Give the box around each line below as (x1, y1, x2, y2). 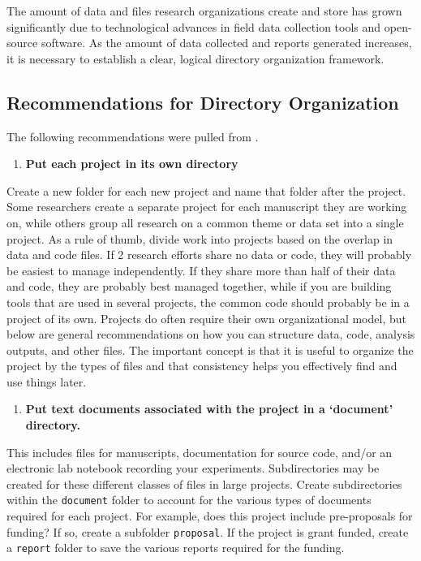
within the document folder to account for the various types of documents (6, 491, 372, 508)
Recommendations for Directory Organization (6, 89, 399, 114)
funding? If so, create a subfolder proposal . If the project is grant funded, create (6, 523, 409, 540)
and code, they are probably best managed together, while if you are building (6, 278, 392, 295)
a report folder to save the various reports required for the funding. (6, 539, 345, 556)
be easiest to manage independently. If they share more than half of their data (6, 261, 396, 278)
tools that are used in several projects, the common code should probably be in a (6, 293, 410, 310)
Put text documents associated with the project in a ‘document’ (25, 400, 393, 417)
